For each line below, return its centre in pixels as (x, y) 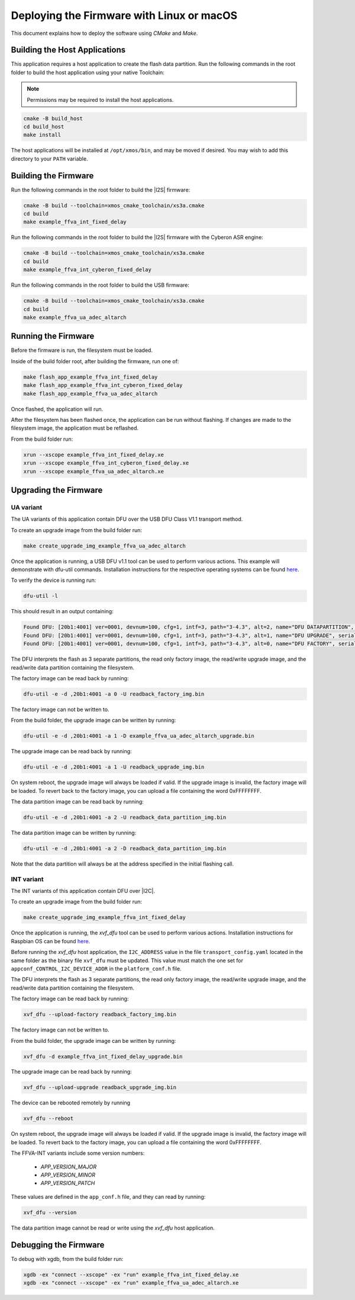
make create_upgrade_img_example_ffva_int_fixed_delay (104, 918)
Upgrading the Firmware (57, 490)
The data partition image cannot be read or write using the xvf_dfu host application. (113, 1228)
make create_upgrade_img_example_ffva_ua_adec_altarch (104, 546)
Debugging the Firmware (58, 1245)
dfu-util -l (41, 596)
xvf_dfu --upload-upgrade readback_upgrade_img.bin (100, 1088)
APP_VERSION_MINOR (68, 1175)
